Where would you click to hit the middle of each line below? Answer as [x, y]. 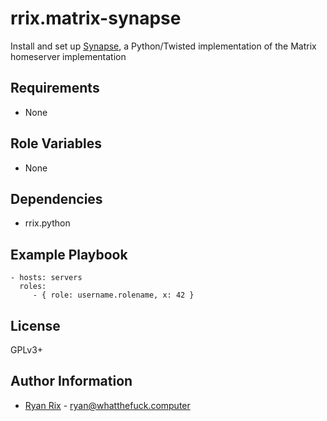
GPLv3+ [27, 350]
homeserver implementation [68, 56]
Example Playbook [69, 254]
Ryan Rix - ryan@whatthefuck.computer [107, 405]
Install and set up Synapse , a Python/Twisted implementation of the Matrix [163, 46]
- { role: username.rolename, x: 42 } [113, 295]
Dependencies [56, 198]
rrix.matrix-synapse [96, 18]
